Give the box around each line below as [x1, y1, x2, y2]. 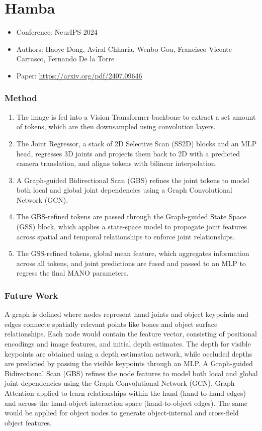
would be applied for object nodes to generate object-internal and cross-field [5, 407, 239, 418]
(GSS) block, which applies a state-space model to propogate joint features [16, 221, 247, 232]
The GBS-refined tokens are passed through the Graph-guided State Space [16, 211, 246, 222]
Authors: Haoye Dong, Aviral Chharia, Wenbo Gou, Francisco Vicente [16, 43, 232, 54]
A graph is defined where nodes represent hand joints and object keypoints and [5, 309, 249, 319]
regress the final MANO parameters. [16, 268, 129, 278]
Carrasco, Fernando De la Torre [16, 53, 115, 64]
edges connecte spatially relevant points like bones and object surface [5, 318, 218, 329]
